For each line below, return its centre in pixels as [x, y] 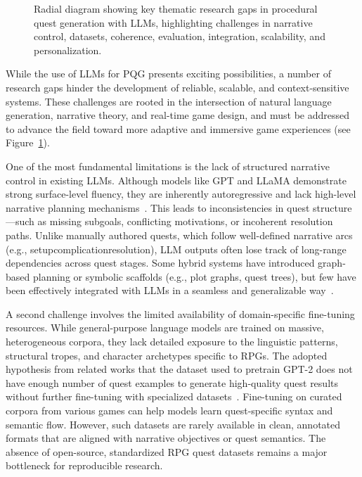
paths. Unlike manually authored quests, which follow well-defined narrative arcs [179, 235]
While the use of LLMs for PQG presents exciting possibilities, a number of [168, 74]
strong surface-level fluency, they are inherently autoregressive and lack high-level [181, 194]
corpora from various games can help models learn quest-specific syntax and [169, 411]
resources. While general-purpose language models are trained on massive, [165, 327]
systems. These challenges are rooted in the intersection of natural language [169, 101]
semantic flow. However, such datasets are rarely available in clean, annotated [173, 424]
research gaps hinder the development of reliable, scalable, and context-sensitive [177, 87]
